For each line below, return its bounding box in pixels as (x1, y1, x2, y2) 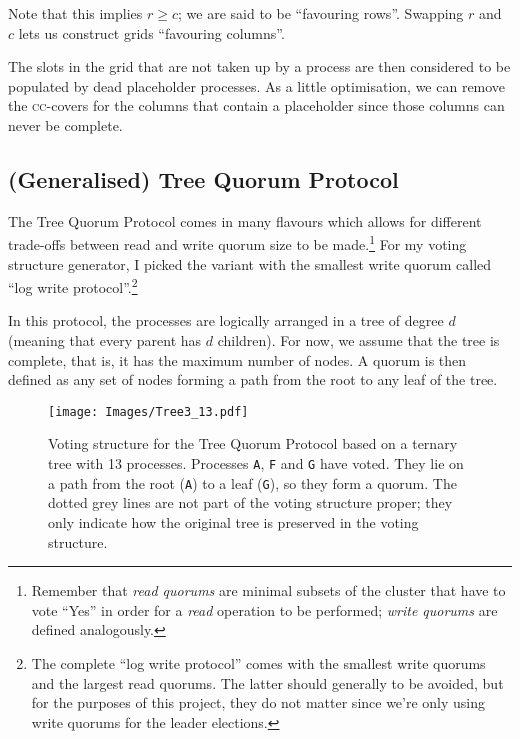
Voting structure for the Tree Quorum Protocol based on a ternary (48, 433, 458, 454)
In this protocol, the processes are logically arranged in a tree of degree (8, 310, 444, 331)
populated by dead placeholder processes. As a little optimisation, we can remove (8, 75, 506, 96)
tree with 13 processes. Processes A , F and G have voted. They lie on (48, 453, 464, 474)
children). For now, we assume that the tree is (217, 330, 500, 351)
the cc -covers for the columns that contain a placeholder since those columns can (8, 95, 505, 116)
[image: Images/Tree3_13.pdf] (48, 404, 249, 419)
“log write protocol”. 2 (8, 274, 138, 297)
